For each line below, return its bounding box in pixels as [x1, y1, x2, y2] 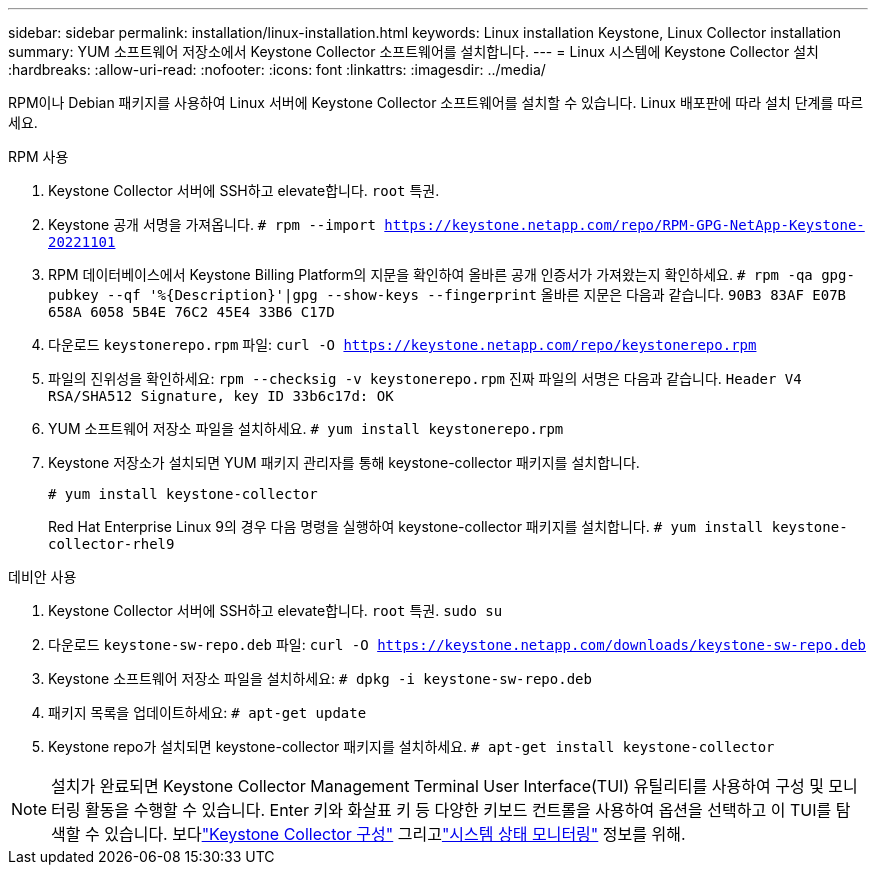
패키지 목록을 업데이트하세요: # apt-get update [48, 704, 367, 721]
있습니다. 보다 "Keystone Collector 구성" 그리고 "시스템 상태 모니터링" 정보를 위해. [104, 824, 686, 844]
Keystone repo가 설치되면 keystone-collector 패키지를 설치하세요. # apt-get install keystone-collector [48, 738, 775, 755]
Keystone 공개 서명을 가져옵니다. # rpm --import [48, 216, 376, 233]
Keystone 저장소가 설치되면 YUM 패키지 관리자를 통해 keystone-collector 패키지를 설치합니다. [48, 454, 640, 471]
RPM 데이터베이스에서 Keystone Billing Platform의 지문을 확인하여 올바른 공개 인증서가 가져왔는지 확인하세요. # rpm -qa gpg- [48, 266, 855, 283]
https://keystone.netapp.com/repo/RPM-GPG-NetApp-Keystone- [384, 217, 865, 233]
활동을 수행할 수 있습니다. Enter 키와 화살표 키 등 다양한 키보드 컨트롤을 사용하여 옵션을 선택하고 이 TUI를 [85, 800, 832, 820]
